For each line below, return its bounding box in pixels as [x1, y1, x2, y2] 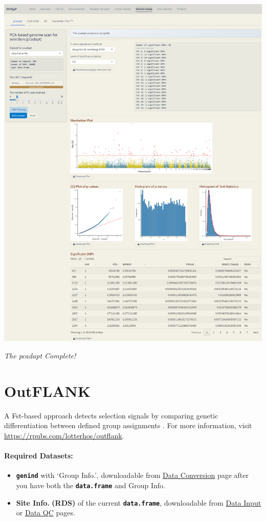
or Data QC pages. [16, 507, 75, 518]
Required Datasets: [4, 450, 73, 461]
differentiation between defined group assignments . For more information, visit [4, 420, 252, 431]
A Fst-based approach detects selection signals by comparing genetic [4, 410, 218, 420]
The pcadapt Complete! [4, 350, 76, 361]
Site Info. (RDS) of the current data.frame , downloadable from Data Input [16, 497, 261, 508]
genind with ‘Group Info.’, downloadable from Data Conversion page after [16, 470, 249, 480]
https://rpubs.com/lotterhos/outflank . [4, 430, 124, 440]
